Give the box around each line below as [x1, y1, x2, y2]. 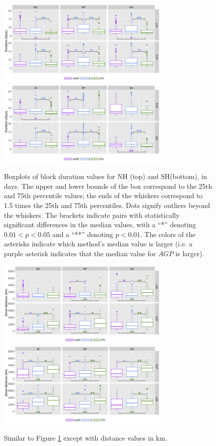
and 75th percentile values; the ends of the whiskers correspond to [4, 190, 203, 201]
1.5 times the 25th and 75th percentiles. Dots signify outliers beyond [4, 200, 210, 210]
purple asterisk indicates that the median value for [4, 248, 156, 258]
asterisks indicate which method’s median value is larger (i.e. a [4, 238, 192, 249]
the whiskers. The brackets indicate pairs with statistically [4, 209, 180, 220]
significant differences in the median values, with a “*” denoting [4, 219, 196, 230]
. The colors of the [140, 229, 196, 239]
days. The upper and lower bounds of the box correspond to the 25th [4, 180, 212, 191]
